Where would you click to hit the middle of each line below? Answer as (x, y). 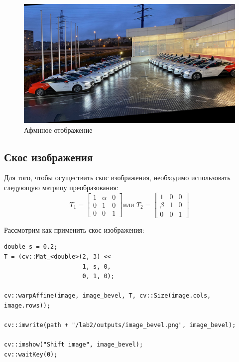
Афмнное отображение (58, 130)
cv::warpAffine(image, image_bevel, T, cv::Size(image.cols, (108, 296)
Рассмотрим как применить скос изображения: (74, 229)
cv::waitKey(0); (31, 354)
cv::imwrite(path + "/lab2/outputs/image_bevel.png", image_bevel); (120, 325)
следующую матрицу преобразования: (61, 187)
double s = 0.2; (31, 247)
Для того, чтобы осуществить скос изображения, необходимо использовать (117, 178)
